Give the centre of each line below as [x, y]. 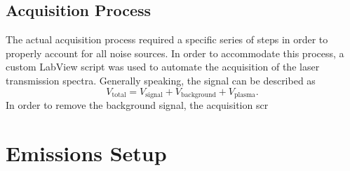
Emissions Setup [86, 153]
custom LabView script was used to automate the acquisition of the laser [163, 67]
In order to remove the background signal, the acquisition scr [137, 105]
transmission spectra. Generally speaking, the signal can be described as [161, 80]
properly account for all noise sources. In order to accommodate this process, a [175, 53]
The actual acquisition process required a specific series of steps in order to [167, 39]
